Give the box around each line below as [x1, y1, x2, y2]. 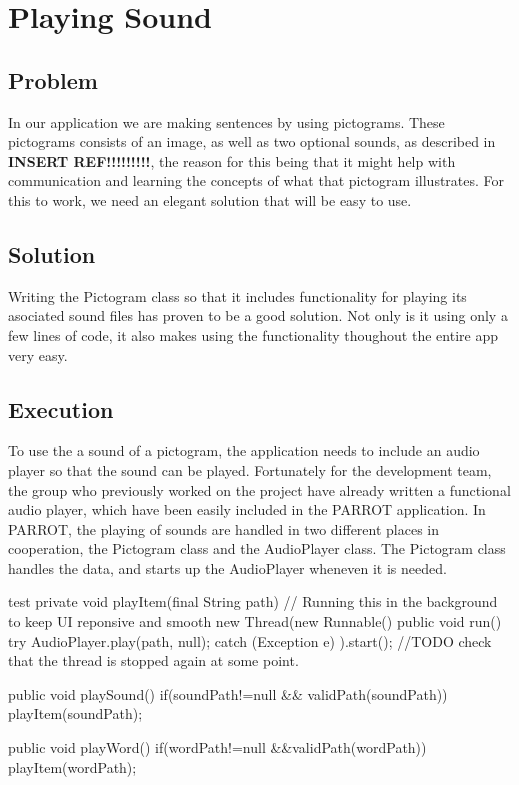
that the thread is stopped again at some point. [8, 650, 299, 671]
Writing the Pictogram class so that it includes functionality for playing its [8, 285, 467, 306]
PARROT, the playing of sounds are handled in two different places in [8, 518, 440, 539]
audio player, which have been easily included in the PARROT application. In [8, 499, 486, 520]
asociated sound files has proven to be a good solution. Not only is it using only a [8, 305, 508, 326]
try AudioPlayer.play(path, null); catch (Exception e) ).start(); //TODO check [8, 630, 492, 651]
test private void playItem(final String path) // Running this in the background [8, 591, 498, 612]
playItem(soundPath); [8, 703, 143, 724]
